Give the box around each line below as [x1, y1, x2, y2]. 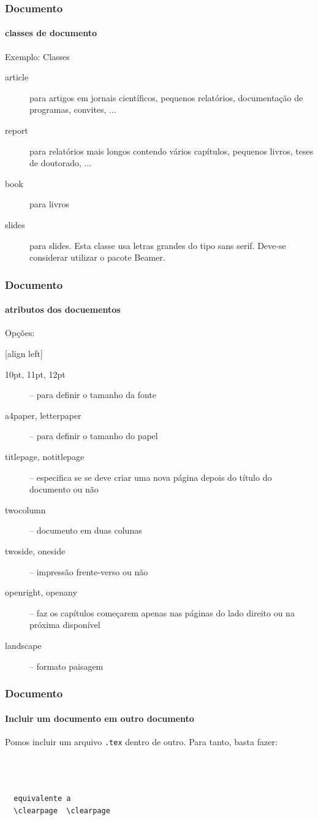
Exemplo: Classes [5, 50, 70, 63]
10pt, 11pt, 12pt [5, 367, 66, 380]
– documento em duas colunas [29, 524, 142, 537]
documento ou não [29, 483, 99, 496]
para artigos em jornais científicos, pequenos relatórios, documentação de [29, 91, 303, 104]
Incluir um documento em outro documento [5, 711, 194, 724]
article [5, 71, 29, 83]
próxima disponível [29, 618, 100, 631]
